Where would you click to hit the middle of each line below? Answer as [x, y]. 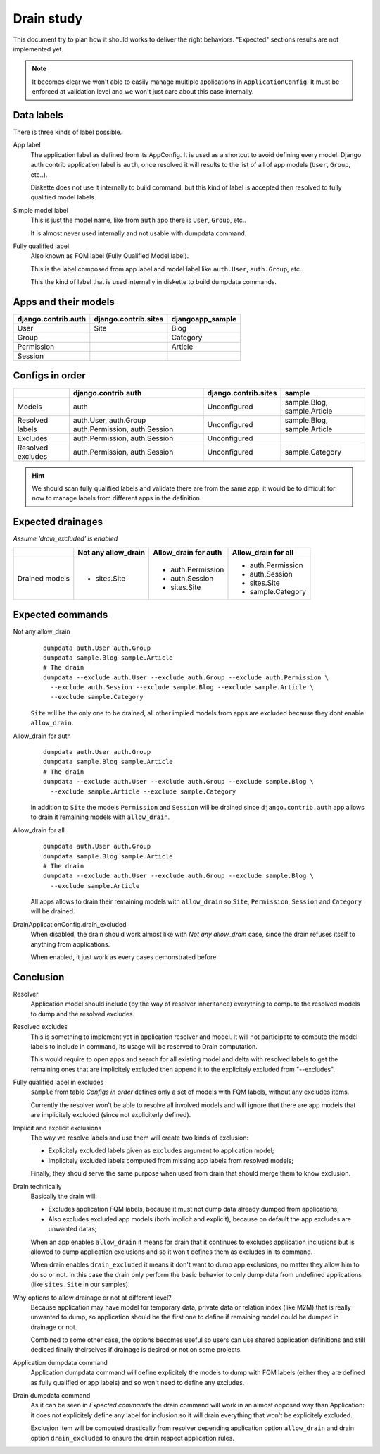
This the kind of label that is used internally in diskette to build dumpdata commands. [154, 282]
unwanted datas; [72, 1229]
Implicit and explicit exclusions [57, 1128]
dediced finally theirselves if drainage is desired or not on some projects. [136, 1350]
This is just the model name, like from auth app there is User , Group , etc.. [138, 220]
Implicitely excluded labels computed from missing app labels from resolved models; [171, 1160]
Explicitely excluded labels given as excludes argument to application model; [161, 1151]
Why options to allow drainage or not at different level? [92, 1298]
